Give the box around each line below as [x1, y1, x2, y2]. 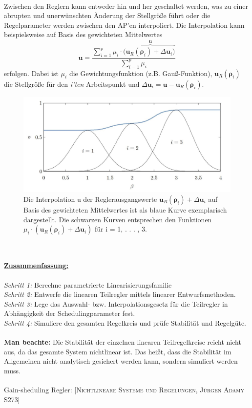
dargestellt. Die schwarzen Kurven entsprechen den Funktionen [23, 214, 212, 224]
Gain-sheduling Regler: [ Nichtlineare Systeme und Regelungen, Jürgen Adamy [4, 385, 244, 395]
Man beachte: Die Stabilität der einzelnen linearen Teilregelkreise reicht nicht [4, 337, 241, 347]
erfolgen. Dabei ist [4, 68, 59, 78]
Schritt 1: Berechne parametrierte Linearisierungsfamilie [4, 279, 172, 290]
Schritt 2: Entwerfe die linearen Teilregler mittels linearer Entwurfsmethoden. [4, 289, 236, 299]
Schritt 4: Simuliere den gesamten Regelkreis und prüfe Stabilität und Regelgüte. [4, 317, 246, 328]
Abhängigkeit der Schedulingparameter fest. [4, 308, 135, 318]
